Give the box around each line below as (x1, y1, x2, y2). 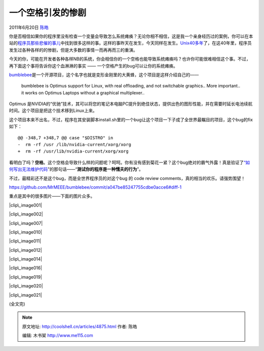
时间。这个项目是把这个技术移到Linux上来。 (9, 108, 97, 113)
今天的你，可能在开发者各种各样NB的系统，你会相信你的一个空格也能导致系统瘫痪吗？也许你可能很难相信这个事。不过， (9, 56, 251, 62)
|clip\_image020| (9, 283, 44, 289)
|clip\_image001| (9, 202, 43, 208)
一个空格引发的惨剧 (9, 7, 87, 18)
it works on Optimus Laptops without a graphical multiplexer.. (21, 89, 145, 95)
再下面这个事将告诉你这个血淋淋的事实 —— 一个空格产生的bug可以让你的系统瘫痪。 (9, 63, 178, 68)
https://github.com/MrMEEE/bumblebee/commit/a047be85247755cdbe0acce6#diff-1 (9, 184, 182, 190)
